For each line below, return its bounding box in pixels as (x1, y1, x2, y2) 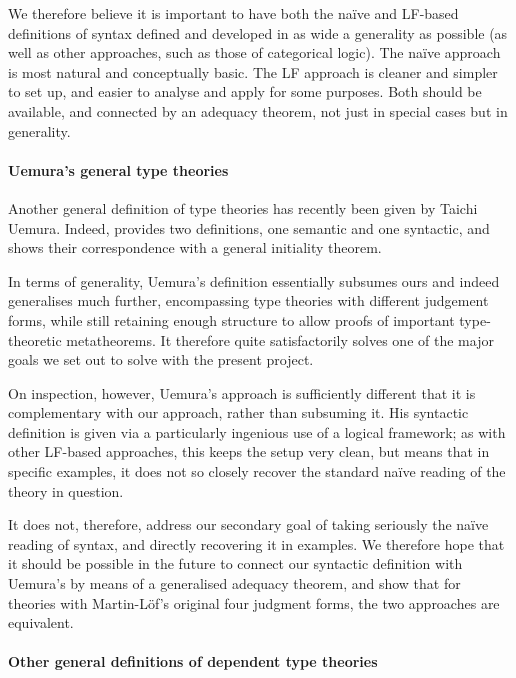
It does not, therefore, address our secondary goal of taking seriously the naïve (8, 514, 489, 535)
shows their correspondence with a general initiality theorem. (8, 237, 382, 258)
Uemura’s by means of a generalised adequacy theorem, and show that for (8, 573, 461, 594)
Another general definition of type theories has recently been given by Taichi (8, 197, 478, 218)
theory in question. (8, 480, 124, 501)
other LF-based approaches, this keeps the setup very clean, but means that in (8, 441, 490, 462)
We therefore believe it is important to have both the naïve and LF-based (8, 3, 459, 23)
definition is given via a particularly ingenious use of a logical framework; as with (8, 421, 506, 442)
